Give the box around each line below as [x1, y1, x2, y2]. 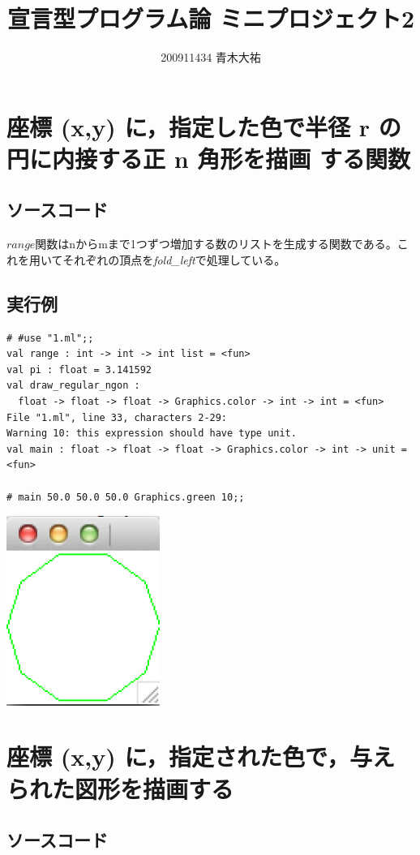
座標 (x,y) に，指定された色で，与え [6, 740, 395, 773]
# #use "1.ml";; [6, 332, 94, 344]
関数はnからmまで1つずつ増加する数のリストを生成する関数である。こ [35, 235, 409, 252]
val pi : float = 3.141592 [6, 363, 152, 376]
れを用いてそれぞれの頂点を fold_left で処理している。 [6, 251, 286, 268]
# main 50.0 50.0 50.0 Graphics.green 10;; [6, 491, 245, 503]
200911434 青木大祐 [161, 49, 261, 66]
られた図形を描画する [6, 771, 234, 805]
